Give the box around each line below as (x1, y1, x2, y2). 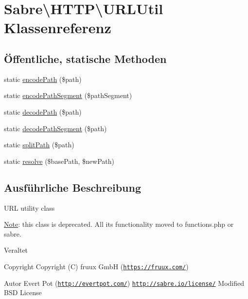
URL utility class (4, 202, 55, 213)
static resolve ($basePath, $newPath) (4, 156, 114, 166)
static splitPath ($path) (4, 140, 74, 150)
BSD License (4, 287, 42, 298)
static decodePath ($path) (4, 106, 82, 117)
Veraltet (4, 245, 28, 255)
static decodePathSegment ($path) (4, 123, 107, 133)
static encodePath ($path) (4, 74, 82, 84)
